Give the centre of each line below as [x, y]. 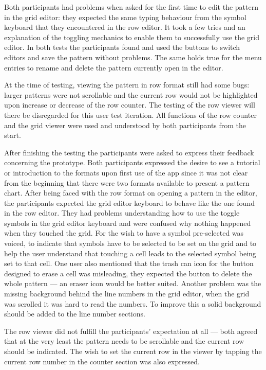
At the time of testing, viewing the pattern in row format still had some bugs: [127, 85]
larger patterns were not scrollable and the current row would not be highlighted [131, 94]
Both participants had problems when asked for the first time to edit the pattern [131, 7]
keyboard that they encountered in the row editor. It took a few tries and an [125, 27]
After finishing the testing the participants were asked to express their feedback [129, 152]
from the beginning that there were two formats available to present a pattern [127, 182]
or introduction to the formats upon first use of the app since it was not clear [126, 172]
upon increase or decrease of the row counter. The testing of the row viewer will [130, 105]
